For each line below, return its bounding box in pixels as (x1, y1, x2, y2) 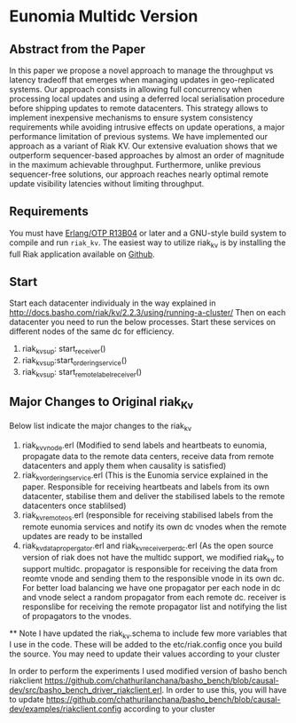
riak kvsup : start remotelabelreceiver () (21, 367, 143, 379)
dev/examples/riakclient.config (9, 703, 122, 714)
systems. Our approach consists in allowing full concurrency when (9, 84, 253, 94)
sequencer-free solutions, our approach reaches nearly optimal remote (9, 169, 269, 179)
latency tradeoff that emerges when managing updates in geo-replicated (9, 75, 275, 85)
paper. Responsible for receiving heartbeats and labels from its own (21, 481, 270, 492)
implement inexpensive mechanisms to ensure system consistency (9, 113, 253, 123)
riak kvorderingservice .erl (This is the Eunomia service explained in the (21, 470, 269, 483)
